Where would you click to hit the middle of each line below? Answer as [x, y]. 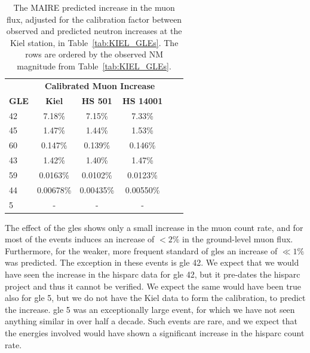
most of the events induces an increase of [80, 239]
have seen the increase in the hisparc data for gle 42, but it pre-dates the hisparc [153, 274]
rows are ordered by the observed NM [94, 54]
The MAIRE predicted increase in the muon [94, 7]
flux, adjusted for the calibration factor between [94, 19]
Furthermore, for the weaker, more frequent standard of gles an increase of [141, 250]
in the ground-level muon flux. [238, 239]
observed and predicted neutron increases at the [94, 31]
